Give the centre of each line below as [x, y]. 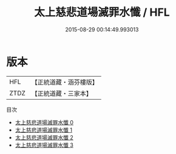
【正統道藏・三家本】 [62, 93]
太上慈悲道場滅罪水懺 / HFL [102, 12]
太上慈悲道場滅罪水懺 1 [44, 130]
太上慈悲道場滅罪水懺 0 [44, 122]
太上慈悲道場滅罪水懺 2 [44, 137]
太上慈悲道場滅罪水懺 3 [44, 145]
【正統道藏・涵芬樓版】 [65, 82]
